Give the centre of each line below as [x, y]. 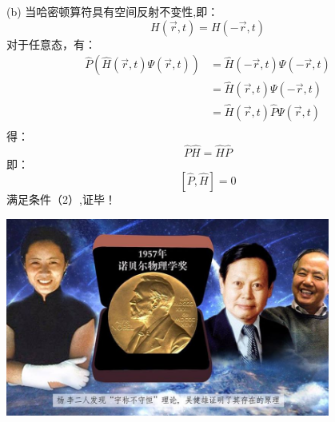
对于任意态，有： [51, 44]
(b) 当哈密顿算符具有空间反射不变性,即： [113, 11]
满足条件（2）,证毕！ [61, 199]
